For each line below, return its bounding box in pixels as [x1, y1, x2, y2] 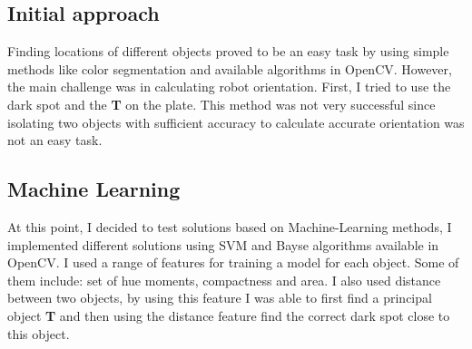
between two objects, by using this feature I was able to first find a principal [7, 288, 432, 307]
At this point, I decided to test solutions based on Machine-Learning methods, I [7, 217, 452, 236]
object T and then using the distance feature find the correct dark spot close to [7, 305, 450, 325]
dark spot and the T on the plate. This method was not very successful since [7, 94, 436, 113]
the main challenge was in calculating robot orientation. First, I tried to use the [7, 77, 451, 96]
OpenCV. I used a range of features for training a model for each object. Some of [7, 253, 459, 272]
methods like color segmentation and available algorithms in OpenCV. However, [7, 59, 452, 78]
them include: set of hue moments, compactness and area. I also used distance [7, 270, 441, 289]
